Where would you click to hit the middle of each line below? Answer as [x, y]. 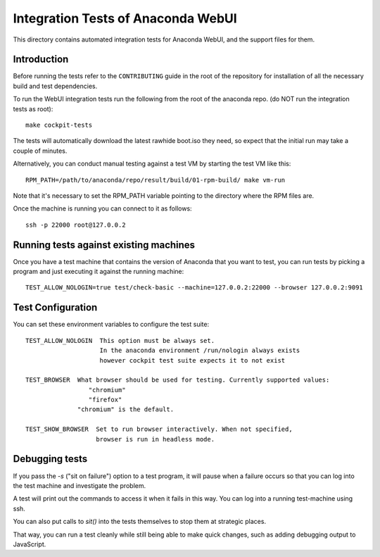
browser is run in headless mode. [155, 439]
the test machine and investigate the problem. [80, 485]
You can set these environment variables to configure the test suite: [111, 325]
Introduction [41, 60]
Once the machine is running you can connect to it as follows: [103, 208]
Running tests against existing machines [104, 245]
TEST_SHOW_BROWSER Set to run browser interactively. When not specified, [159, 429]
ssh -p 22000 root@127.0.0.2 [76, 225]
